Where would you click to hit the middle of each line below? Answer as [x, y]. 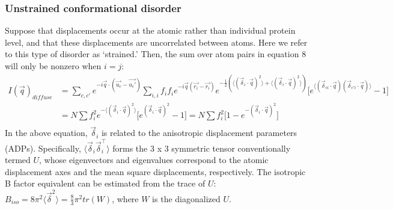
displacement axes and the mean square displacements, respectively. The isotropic [155, 171]
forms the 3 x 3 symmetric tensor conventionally [202, 148]
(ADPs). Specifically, [43, 148]
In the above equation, [46, 133]
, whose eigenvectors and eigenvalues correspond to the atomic [154, 160]
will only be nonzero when [53, 66]
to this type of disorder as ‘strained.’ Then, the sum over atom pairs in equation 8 [156, 54]
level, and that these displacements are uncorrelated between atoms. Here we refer [156, 42]
